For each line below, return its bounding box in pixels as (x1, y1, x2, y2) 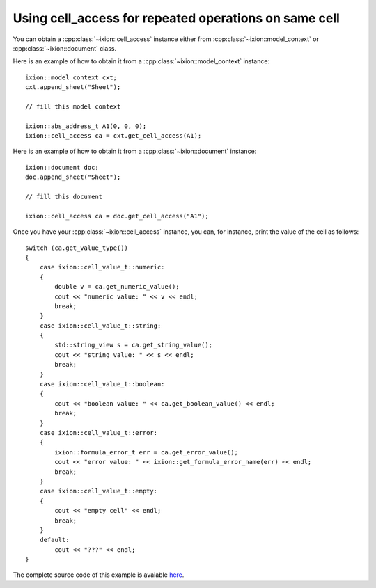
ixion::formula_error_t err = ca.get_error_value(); (54, 448, 238, 456)
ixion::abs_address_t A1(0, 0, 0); (25, 122, 147, 130)
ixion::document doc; (25, 164, 99, 171)
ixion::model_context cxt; (25, 73, 118, 81)
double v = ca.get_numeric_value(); (54, 283, 180, 291)
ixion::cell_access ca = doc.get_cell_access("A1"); (25, 212, 209, 220)
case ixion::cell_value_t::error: (39, 429, 158, 436)
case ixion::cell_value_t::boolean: (39, 380, 165, 388)
